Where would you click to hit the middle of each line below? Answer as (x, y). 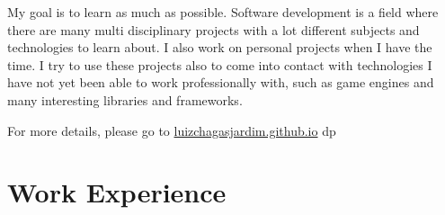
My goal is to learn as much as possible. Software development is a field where (223, 12)
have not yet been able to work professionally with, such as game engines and (221, 82)
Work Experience (117, 192)
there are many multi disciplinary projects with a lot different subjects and (214, 29)
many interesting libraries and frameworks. (125, 99)
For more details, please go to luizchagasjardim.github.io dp (172, 130)
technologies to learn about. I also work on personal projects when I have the (220, 47)
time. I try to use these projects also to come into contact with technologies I (220, 64)
